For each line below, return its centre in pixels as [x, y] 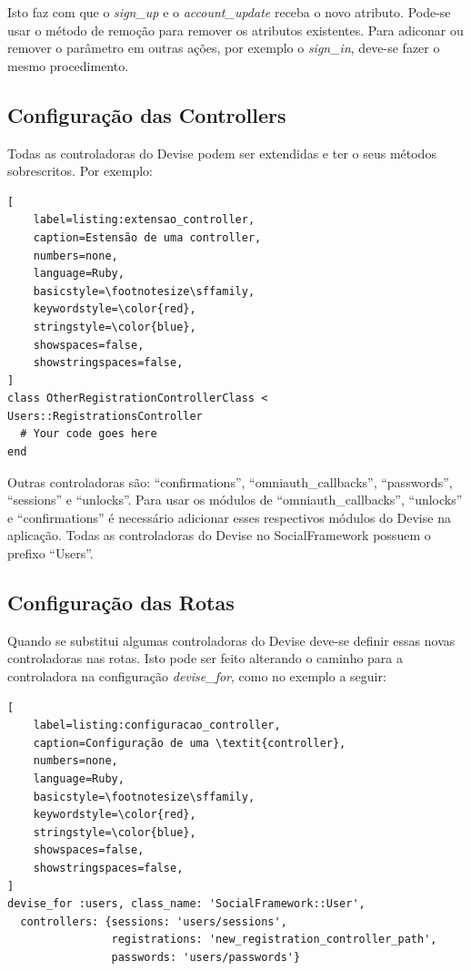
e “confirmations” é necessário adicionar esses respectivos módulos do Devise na [229, 517]
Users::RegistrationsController [105, 416]
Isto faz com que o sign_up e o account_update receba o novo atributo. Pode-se [229, 12]
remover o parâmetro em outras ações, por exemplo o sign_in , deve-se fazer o [224, 48]
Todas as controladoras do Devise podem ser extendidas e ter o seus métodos [222, 153]
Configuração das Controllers [147, 114]
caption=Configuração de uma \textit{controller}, [190, 743]
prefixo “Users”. [50, 553]
